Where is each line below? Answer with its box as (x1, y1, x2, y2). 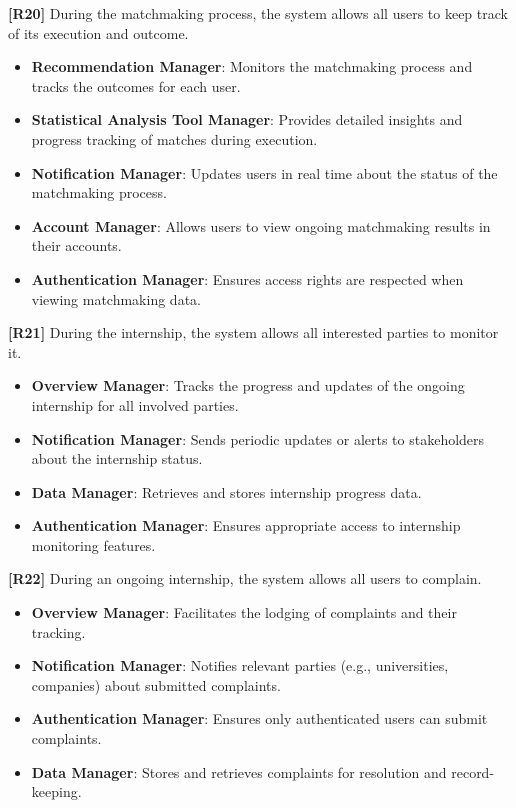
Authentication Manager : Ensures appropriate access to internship (31, 515, 461, 536)
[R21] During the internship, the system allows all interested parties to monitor (8, 322, 499, 343)
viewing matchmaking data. (31, 288, 201, 309)
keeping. (31, 781, 82, 802)
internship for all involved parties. (31, 394, 239, 415)
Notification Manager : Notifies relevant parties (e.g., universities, (31, 655, 449, 676)
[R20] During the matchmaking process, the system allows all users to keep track (8, 3, 508, 23)
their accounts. (31, 235, 122, 256)
